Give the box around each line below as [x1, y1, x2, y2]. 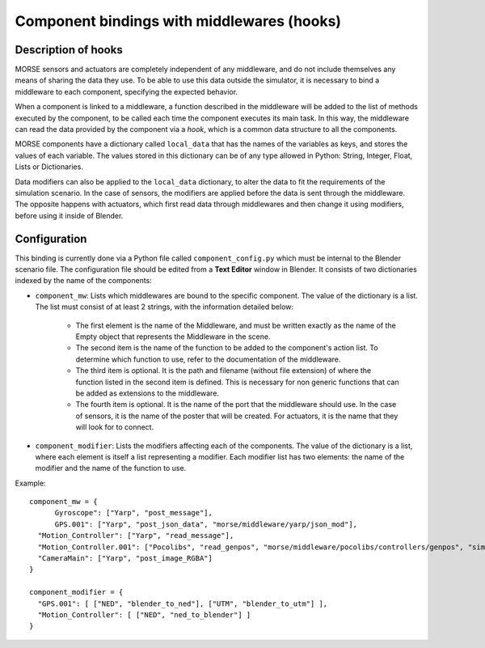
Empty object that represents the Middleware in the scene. [75, 332, 271, 341]
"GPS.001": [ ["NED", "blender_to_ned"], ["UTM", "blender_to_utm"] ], [37, 599, 328, 608]
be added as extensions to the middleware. [75, 388, 220, 398]
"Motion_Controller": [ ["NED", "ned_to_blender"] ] [37, 610, 251, 619]
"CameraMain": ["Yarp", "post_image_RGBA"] [37, 554, 213, 563]
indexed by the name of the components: [15, 276, 153, 286]
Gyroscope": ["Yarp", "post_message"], [54, 508, 213, 518]
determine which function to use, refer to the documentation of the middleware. [75, 354, 341, 364]
